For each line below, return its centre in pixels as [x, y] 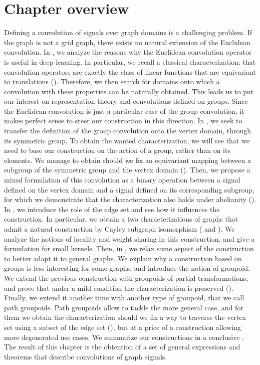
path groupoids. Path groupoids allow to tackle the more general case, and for [124, 307]
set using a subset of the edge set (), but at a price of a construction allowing [123, 327]
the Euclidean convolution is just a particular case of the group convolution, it [124, 111]
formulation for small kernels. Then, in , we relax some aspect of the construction [129, 248]
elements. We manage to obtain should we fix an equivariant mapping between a [127, 160]
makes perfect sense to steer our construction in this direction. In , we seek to [123, 121]
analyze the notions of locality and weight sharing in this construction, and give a [129, 238]
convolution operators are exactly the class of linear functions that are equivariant [130, 71]
